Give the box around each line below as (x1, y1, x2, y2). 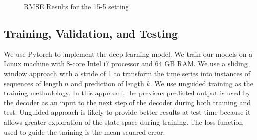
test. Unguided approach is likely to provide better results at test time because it (4, 107, 251, 117)
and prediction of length (71, 78, 144, 88)
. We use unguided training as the (150, 78, 253, 88)
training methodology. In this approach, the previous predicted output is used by (4, 88, 250, 98)
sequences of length (4, 78, 63, 88)
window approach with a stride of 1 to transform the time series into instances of (4, 68, 251, 78)
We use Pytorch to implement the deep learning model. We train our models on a (4, 48, 253, 59)
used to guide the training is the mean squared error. (4, 126, 165, 137)
